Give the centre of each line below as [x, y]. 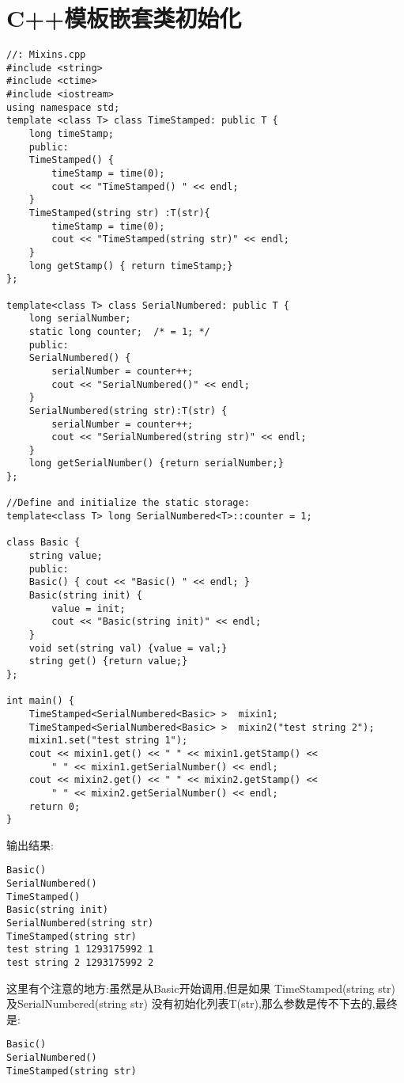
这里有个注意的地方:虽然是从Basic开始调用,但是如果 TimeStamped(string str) [201, 988]
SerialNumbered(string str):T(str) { [128, 410]
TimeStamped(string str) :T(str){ [119, 213]
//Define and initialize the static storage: [128, 503]
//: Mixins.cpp [46, 55]
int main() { [40, 701]
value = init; [89, 608]
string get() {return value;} [108, 661]
